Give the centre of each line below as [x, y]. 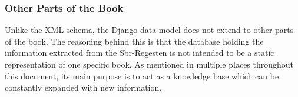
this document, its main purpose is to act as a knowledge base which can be [142, 76]
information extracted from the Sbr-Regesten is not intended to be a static [140, 53]
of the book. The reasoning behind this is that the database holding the [134, 41]
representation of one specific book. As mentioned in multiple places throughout [149, 64]
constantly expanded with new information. [83, 87]
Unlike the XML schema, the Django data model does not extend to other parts [149, 30]
